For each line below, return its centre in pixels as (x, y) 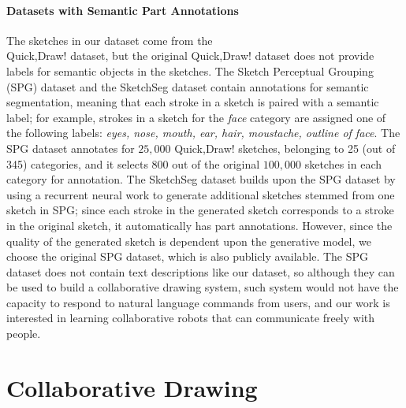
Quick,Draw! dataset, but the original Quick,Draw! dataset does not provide (190, 56)
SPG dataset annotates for (71, 148)
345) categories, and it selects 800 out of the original (133, 163)
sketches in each (343, 163)
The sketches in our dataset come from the (110, 40)
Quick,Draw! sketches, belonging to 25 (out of (285, 148)
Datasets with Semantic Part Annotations (123, 10)
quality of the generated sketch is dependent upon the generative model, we (189, 241)
